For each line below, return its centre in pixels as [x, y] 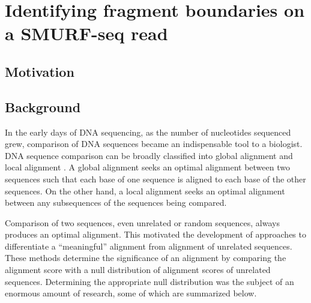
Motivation [40, 71]
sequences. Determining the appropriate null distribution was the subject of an [149, 281]
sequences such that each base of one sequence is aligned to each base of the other [155, 178]
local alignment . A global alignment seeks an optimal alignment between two [147, 167]
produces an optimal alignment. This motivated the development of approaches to [155, 234]
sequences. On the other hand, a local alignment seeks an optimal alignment [145, 190]
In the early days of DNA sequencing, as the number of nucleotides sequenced [148, 132]
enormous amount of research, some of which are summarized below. [131, 293]
